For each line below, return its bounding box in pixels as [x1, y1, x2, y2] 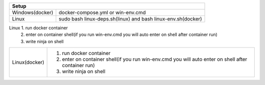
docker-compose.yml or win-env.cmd [58, 9, 146, 16]
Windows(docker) [12, 9, 53, 16]
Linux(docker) [12, 59, 45, 66]
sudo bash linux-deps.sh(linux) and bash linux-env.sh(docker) [58, 16, 202, 22]
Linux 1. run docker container [9, 25, 68, 31]
